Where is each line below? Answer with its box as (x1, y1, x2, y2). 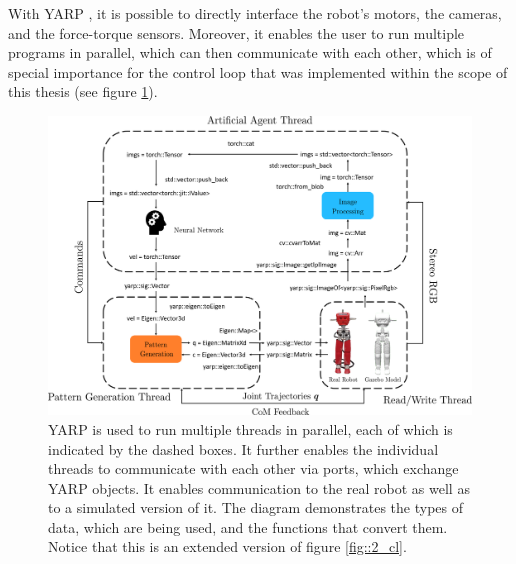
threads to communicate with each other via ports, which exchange (48, 458, 459, 479)
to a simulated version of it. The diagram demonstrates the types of (48, 497, 464, 518)
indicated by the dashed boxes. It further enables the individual (48, 438, 439, 459)
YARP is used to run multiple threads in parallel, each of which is (48, 418, 453, 439)
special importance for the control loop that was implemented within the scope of (8, 61, 508, 82)
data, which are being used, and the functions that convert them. (48, 516, 448, 537)
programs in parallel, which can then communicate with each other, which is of (8, 42, 492, 63)
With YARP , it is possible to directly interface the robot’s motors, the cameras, (8, 3, 502, 23)
